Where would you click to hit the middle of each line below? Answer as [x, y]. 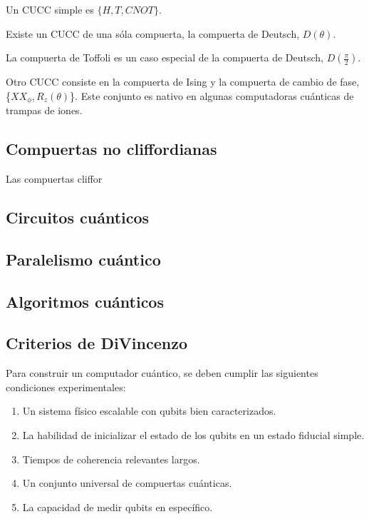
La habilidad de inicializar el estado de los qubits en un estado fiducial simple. [193, 434]
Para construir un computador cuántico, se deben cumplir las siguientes [162, 373]
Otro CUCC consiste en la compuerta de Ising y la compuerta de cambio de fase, [183, 82]
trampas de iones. [44, 110]
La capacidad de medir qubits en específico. [118, 507]
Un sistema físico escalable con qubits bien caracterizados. [149, 411]
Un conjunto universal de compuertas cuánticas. [127, 483]
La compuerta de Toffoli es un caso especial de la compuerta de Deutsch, [165, 57]
